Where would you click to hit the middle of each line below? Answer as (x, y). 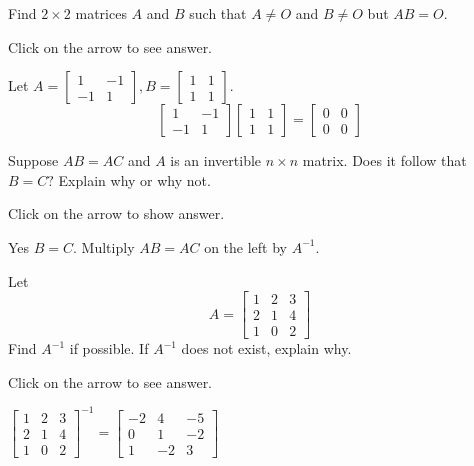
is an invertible (216, 160)
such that (218, 13)
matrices (101, 13)
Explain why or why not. (134, 179)
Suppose (33, 160)
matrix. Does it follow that (384, 160)
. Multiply (104, 246)
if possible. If (109, 348)
